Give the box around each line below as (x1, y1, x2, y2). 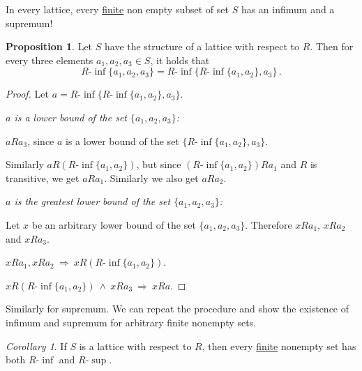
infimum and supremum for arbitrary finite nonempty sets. (6, 315, 257, 329)
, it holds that (150, 52, 210, 67)
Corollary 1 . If (6, 338, 67, 353)
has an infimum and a (241, 2, 335, 16)
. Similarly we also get (104, 170, 199, 185)
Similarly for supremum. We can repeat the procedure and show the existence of (6, 301, 349, 316)
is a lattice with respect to (79, 338, 192, 353)
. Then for (310, 39, 354, 54)
